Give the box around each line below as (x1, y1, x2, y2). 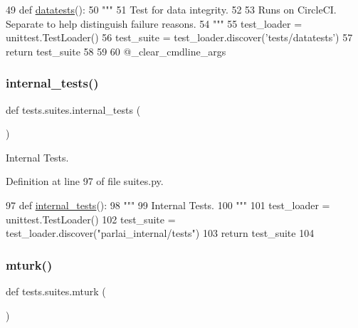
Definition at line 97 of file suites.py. (6, 174, 164, 189)
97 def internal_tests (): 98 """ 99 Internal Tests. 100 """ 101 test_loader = (6, 197, 330, 212)
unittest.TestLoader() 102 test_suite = (6, 211, 176, 226)
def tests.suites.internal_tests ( (6, 102, 141, 117)
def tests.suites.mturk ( (6, 283, 106, 298)
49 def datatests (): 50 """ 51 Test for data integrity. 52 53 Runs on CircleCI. (6, 2, 337, 16)
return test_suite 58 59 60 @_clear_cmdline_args (6, 43, 226, 58)
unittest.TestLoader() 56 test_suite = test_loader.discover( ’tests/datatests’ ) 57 (6, 30, 353, 45)
